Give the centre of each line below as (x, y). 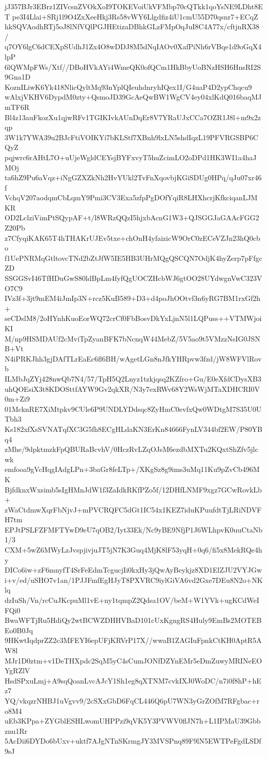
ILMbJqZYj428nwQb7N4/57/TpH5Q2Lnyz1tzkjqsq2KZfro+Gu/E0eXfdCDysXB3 (133, 378)
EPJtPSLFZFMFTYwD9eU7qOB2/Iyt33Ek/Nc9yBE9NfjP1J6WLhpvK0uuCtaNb (133, 529)
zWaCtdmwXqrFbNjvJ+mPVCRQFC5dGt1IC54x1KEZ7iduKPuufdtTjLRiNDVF (133, 509)
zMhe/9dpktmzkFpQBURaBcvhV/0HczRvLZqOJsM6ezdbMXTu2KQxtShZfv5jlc (131, 449)
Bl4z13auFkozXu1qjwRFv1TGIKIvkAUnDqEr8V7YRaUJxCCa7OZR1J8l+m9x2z (133, 117)
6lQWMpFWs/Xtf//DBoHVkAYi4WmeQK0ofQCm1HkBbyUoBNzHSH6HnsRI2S (133, 67)
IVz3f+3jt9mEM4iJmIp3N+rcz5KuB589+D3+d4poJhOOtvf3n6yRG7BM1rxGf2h (133, 298)
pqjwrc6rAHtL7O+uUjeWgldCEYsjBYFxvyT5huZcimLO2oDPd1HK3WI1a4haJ (131, 157)
